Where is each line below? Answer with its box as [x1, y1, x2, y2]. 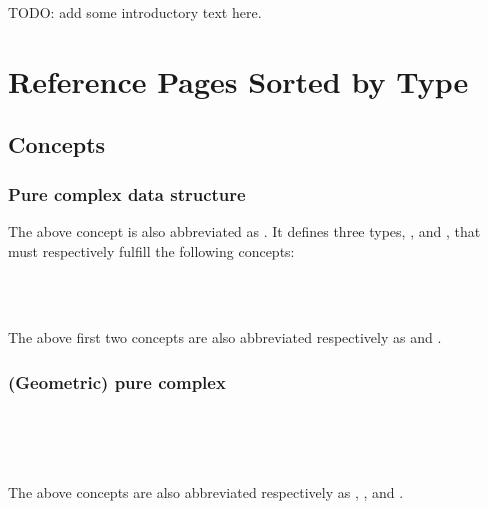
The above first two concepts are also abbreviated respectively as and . [8, 327, 442, 348]
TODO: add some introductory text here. [8, 2, 262, 22]
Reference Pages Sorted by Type [8, 60, 469, 101]
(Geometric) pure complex [8, 369, 226, 394]
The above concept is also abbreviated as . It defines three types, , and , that [8, 220, 481, 241]
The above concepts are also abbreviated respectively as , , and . [8, 481, 404, 502]
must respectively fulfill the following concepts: [8, 240, 295, 261]
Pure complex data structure [8, 181, 246, 206]
